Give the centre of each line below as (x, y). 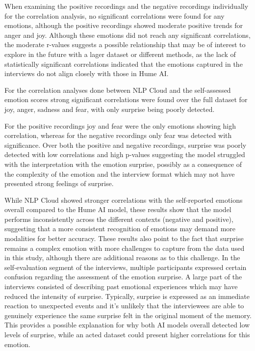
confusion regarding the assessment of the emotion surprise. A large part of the (123, 277)
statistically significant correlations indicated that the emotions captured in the (124, 64)
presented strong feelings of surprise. (59, 183)
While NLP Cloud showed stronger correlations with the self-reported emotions (124, 200)
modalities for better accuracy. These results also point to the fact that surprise (124, 238)
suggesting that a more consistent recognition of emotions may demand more (120, 229)
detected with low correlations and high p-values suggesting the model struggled (125, 154)
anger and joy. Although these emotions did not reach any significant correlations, (127, 35)
